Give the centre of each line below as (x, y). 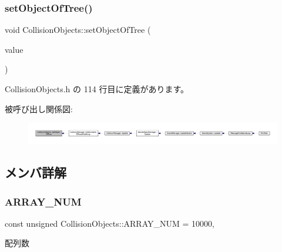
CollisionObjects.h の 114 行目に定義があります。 (97, 89)
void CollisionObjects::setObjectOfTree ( (78, 30)
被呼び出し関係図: (39, 108)
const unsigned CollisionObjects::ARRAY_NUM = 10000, (110, 223)
